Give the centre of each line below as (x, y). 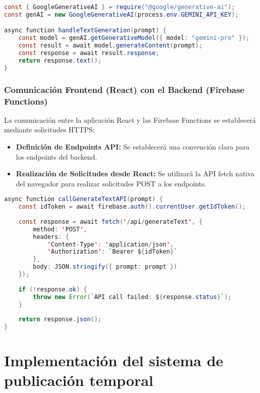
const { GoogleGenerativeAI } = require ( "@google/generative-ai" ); (120, 7)
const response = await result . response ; (89, 53)
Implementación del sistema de (114, 360)
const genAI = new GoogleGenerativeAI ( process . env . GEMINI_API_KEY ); (121, 14)
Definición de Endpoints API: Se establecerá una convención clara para (133, 146)
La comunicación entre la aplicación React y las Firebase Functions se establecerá (130, 119)
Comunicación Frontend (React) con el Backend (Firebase (124, 89)
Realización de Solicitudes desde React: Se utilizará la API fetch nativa (135, 174)
